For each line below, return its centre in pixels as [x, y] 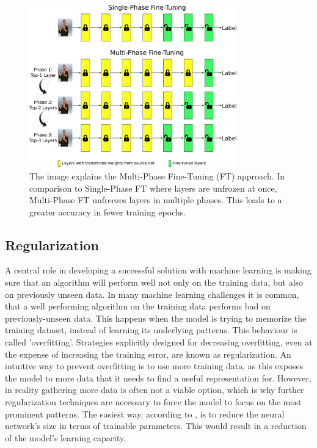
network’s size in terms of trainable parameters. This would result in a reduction [156, 426]
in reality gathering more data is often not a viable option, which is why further [155, 390]
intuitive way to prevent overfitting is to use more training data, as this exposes [154, 366]
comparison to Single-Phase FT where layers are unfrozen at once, [153, 188]
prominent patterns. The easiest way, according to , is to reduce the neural [145, 414]
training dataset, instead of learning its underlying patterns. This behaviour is [151, 330]
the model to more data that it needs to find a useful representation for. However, [158, 378]
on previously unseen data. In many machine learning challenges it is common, [152, 294]
